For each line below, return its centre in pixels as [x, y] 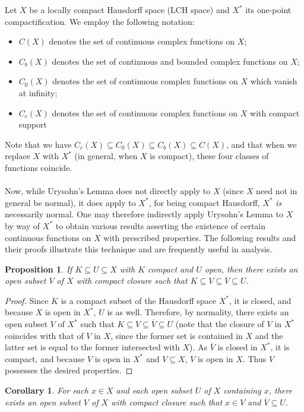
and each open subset [154, 390]
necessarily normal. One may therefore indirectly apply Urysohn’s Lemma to [144, 214]
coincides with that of [44, 335]
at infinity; [38, 92]
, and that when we [262, 144]
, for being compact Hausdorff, [204, 202]
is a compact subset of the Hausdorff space [138, 300]
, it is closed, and [260, 300]
